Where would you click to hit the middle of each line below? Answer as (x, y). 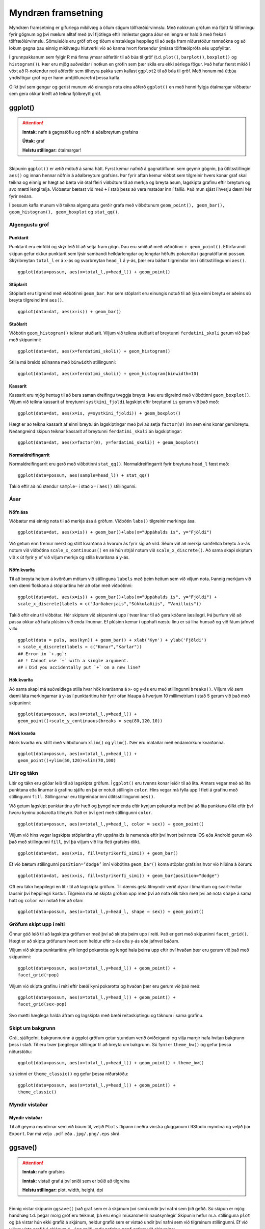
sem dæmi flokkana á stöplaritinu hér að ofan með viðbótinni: (71, 585)
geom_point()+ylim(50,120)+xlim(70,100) (67, 761)
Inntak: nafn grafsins (43, 1172)
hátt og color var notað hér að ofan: (46, 900)
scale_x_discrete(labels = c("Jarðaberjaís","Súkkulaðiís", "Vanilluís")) (110, 604)
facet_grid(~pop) (39, 975)
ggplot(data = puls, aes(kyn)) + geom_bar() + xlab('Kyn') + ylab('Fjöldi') (112, 640)
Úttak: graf (34, 141)
